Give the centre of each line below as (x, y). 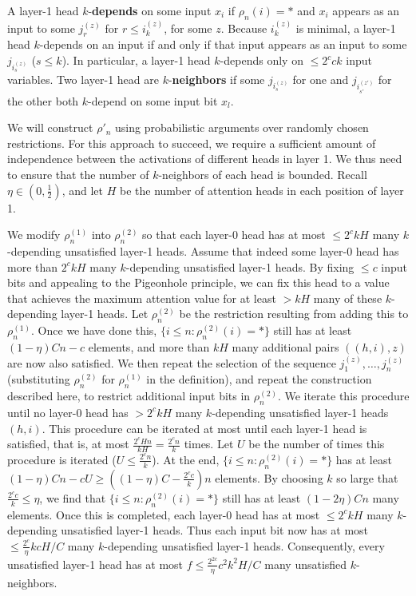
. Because (244, 28)
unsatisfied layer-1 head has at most (95, 564)
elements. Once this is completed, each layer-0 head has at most (164, 514)
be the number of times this (317, 444)
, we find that (73, 497)
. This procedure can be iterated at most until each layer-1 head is (204, 428)
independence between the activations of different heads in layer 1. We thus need (205, 159)
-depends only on (261, 60)
